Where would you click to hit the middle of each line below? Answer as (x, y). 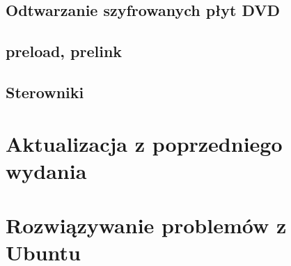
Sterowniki (45, 92)
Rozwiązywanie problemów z (146, 225)
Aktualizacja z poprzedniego (144, 143)
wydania (46, 170)
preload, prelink (64, 51)
